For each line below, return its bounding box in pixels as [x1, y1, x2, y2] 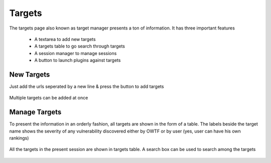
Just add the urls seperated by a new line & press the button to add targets [9, 83, 164, 89]
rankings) [9, 135, 29, 141]
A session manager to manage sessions [34, 50, 117, 56]
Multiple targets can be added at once [9, 95, 88, 101]
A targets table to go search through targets [34, 43, 125, 49]
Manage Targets [9, 108, 62, 116]
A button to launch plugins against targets [34, 57, 121, 63]
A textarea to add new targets [34, 36, 96, 42]
